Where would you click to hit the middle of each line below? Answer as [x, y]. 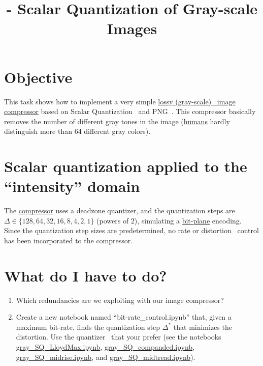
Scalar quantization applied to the [126, 166]
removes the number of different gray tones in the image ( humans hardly [117, 121]
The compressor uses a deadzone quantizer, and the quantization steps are [120, 210]
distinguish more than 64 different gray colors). [77, 131]
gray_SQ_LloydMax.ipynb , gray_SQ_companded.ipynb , [105, 347]
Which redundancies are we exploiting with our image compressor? [120, 300]
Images [132, 28]
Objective [38, 77]
